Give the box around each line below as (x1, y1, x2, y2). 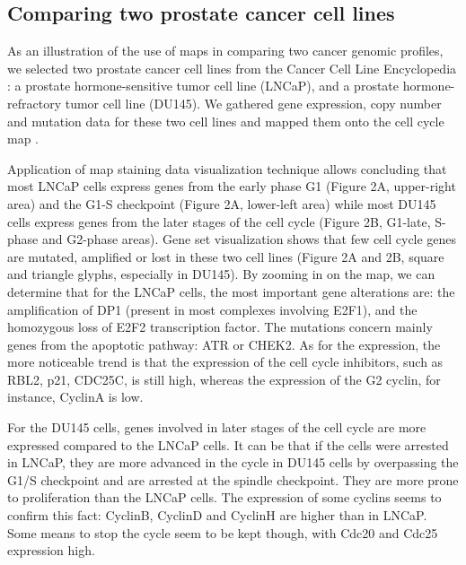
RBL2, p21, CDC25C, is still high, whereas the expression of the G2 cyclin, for (7, 369, 441, 388)
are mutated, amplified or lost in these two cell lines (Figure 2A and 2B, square (7, 247, 444, 265)
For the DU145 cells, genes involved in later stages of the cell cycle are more (7, 418, 426, 437)
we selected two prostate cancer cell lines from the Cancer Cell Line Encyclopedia (7, 58, 457, 77)
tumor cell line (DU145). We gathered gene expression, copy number (65, 93, 442, 112)
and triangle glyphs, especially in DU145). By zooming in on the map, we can (7, 265, 435, 283)
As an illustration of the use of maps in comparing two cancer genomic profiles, (7, 41, 444, 60)
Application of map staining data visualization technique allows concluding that (7, 159, 447, 178)
